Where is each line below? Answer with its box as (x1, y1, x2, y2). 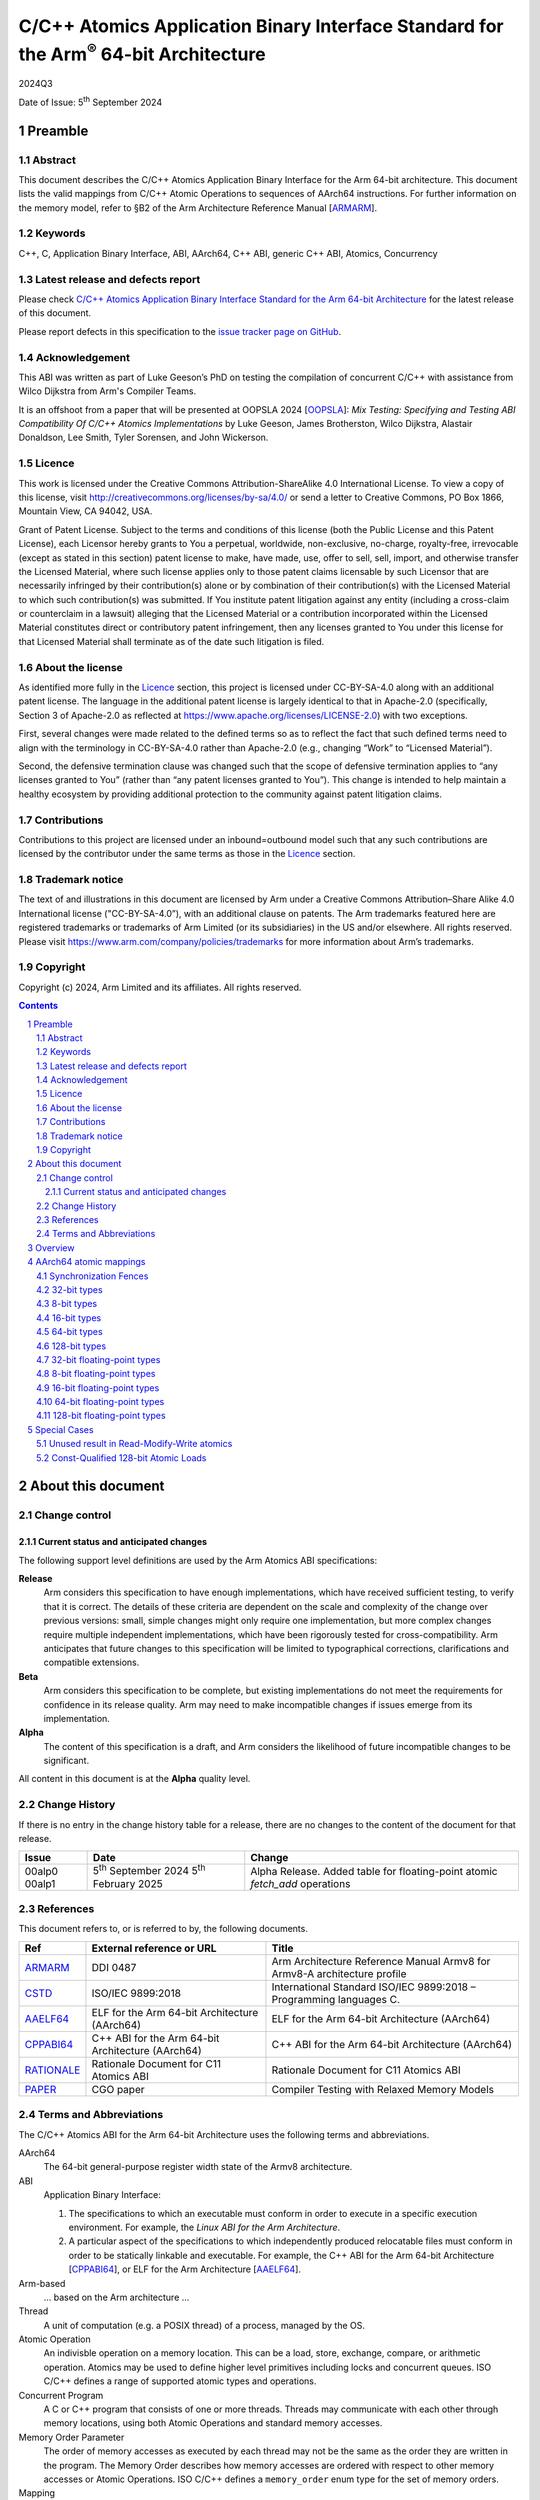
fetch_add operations (250, 1876, 351, 1890)
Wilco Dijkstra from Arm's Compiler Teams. (18, 385, 197, 397)
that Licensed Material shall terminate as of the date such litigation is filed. (18, 635, 325, 647)
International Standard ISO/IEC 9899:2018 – (271, 1980, 477, 1994)
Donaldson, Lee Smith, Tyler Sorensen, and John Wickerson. (18, 431, 269, 444)
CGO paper (91, 2082, 145, 2096)
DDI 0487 (91, 1960, 137, 1974)
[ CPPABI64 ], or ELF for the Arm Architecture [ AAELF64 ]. (68, 2263, 302, 2275)
